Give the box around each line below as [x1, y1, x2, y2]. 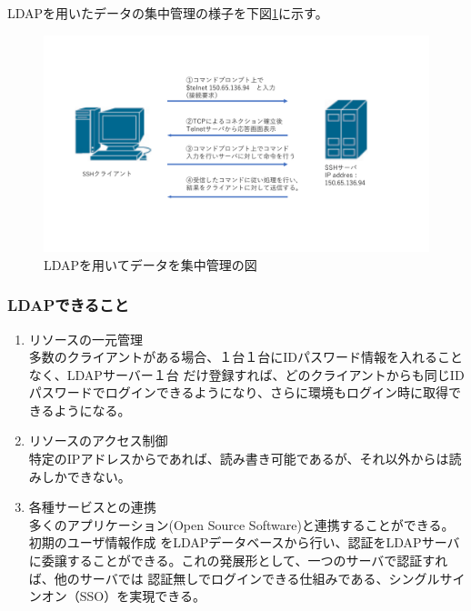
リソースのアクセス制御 [28, 431, 168, 450]
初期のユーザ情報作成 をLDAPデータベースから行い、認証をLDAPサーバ [28, 533, 460, 552]
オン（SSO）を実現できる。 [41, 586, 205, 606]
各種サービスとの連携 [28, 497, 156, 516]
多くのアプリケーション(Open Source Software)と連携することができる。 [28, 515, 455, 534]
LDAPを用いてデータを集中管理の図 [44, 255, 257, 274]
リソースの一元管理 [28, 329, 144, 348]
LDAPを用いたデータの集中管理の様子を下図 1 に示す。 [7, 4, 328, 22]
